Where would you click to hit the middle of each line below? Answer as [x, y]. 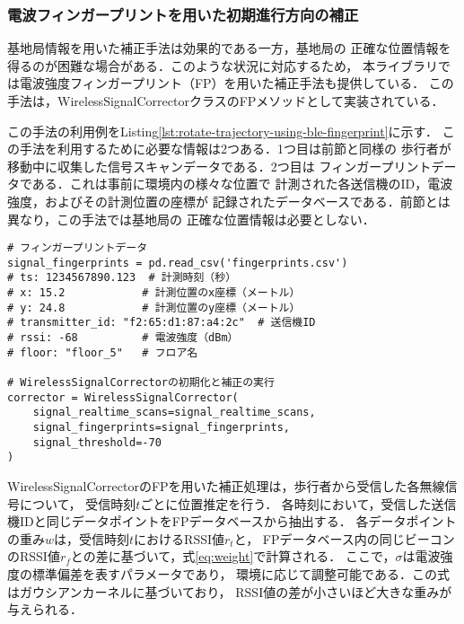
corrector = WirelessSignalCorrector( [123, 397]
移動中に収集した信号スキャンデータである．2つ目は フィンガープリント [219, 166]
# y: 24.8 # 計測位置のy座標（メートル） [154, 308]
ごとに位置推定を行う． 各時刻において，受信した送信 [298, 503]
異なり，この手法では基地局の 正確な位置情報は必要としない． [191, 219]
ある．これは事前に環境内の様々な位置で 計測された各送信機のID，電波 [242, 184]
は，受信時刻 [92, 538]
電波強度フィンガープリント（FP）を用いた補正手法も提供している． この [236, 83]
